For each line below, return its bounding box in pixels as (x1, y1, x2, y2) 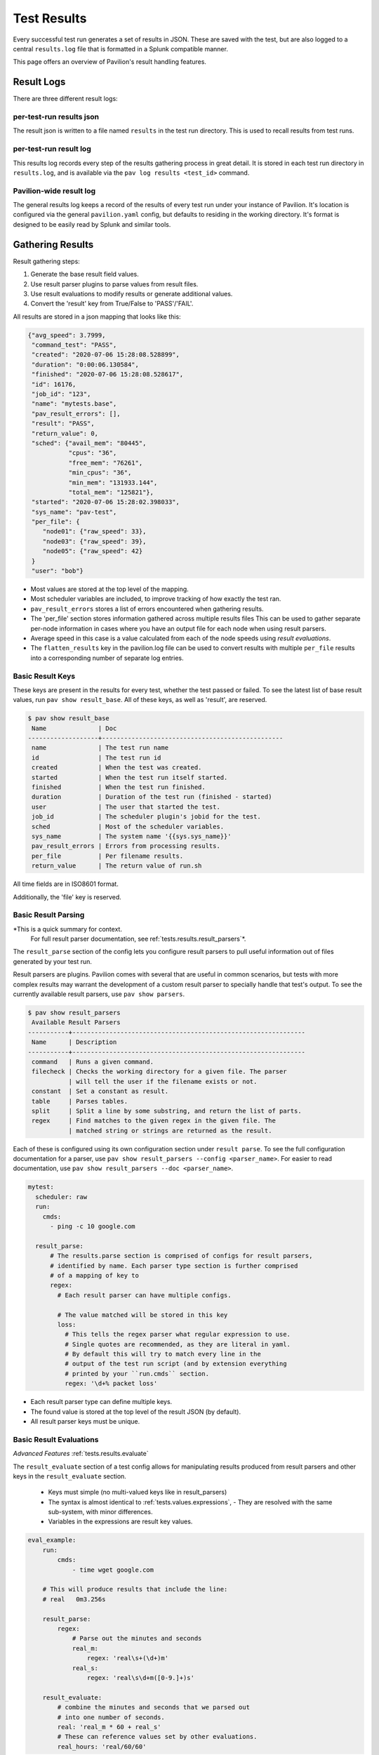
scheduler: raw (35, 1193, 88, 1200)
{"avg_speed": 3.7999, (27, 331, 106, 339)
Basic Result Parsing (13, 910, 85, 920)
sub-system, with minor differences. (48, 1508, 153, 1516)
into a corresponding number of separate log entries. (30, 654, 184, 662)
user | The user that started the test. (32, 802, 220, 811)
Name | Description (32, 1038, 117, 1046)
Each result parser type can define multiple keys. (30, 1398, 173, 1406)
